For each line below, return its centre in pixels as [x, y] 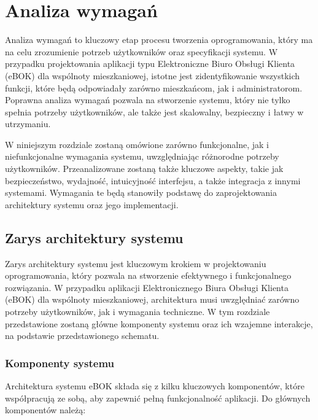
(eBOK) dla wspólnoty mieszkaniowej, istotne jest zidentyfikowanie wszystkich [153, 75]
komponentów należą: [45, 410]
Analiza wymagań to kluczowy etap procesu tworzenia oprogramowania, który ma [159, 40]
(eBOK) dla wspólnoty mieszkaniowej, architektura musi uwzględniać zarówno [152, 299]
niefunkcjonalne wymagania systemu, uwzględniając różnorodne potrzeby [142, 156]
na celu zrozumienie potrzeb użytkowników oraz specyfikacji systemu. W [142, 51]
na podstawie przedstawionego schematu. [82, 336]
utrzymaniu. [28, 124]
